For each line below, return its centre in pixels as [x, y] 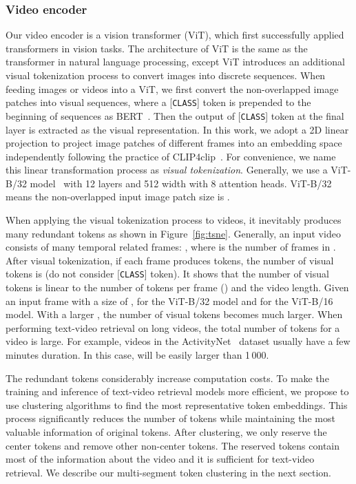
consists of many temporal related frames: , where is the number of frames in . [171, 247]
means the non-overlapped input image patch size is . [118, 197]
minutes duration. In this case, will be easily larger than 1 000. [137, 355]
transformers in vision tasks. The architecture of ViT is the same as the [157, 48]
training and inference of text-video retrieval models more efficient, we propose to [177, 391]
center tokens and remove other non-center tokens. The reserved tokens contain [173, 445]
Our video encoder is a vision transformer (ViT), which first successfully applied [175, 35]
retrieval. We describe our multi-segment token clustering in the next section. [168, 472]
